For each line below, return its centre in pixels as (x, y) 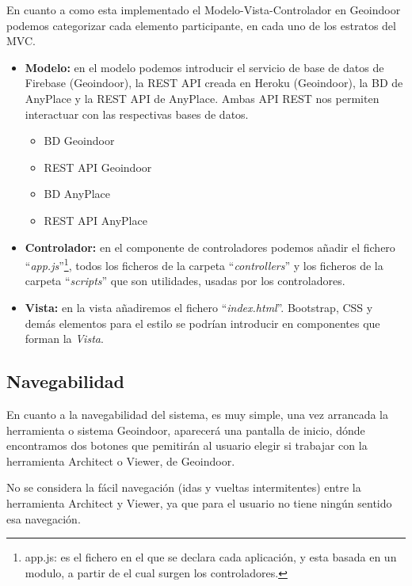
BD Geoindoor (79, 141)
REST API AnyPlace (95, 220)
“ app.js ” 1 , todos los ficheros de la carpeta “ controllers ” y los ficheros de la (204, 264)
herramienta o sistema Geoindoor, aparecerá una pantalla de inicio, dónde (186, 430)
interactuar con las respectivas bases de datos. (137, 114)
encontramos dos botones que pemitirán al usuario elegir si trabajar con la (187, 445)
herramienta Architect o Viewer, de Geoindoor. (121, 460)
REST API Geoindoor (98, 167)
